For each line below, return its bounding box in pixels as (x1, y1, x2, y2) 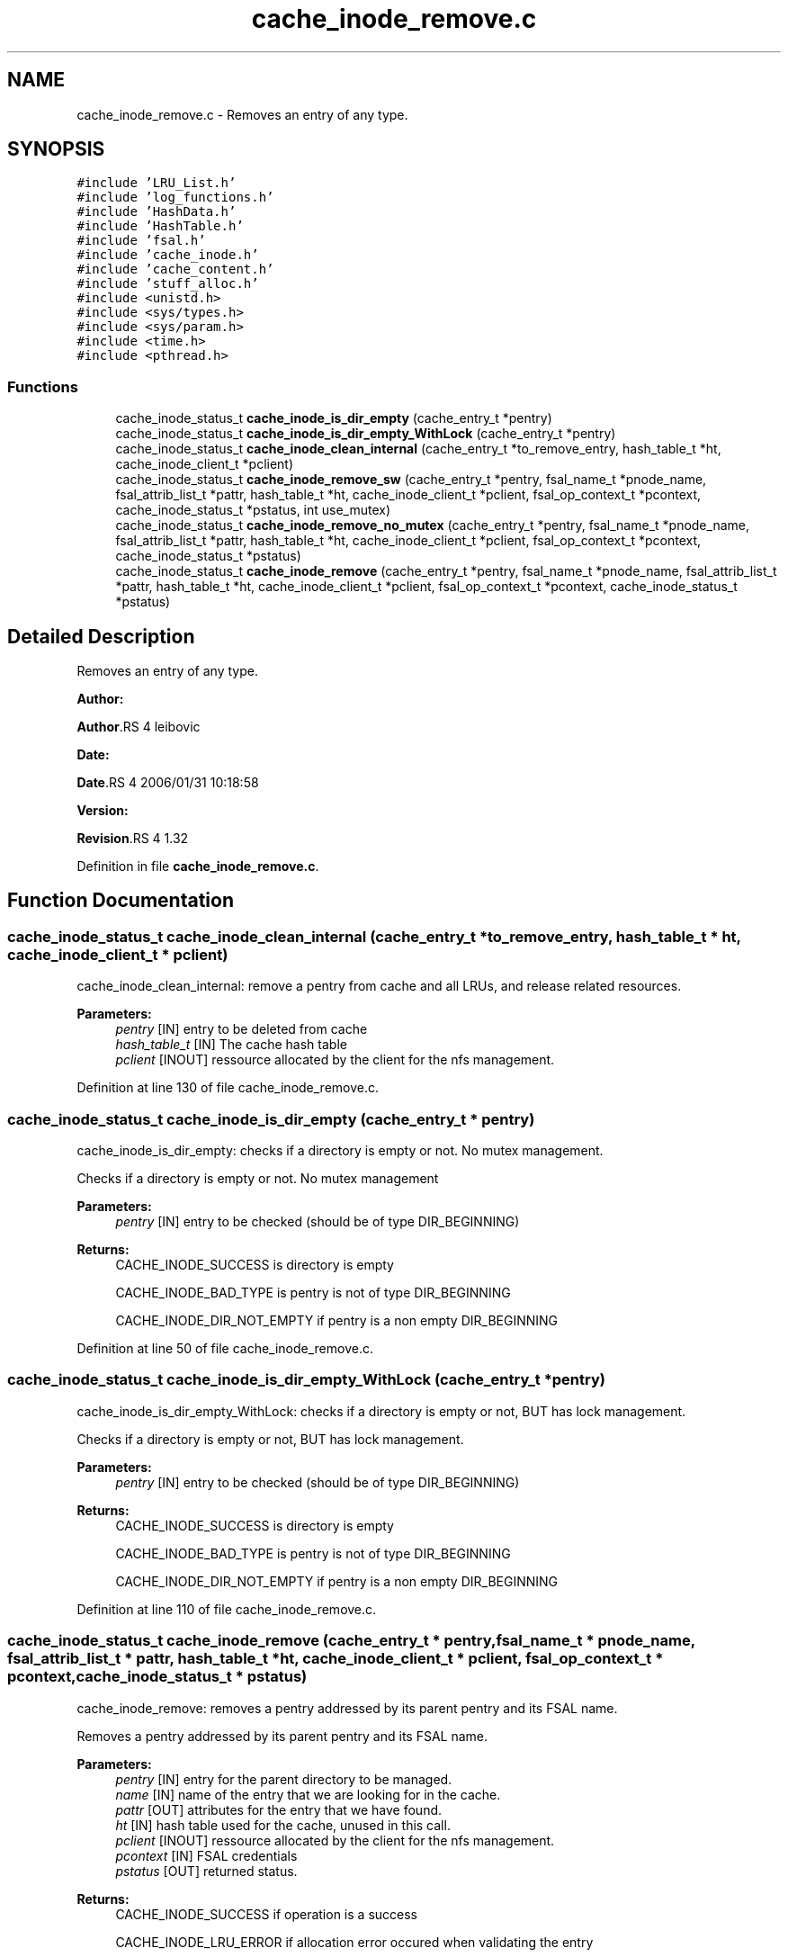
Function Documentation (7, 889, 234, 912)
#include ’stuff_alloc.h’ (76, 276, 259, 292)
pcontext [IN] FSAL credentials (115, 1847, 298, 1863)
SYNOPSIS (7, 138, 105, 161)
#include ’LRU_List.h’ (76, 175, 237, 191)
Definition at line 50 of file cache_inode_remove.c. (76, 1341, 373, 1356)
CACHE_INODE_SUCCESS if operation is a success (115, 1906, 417, 1922)
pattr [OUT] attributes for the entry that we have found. (115, 1801, 443, 1818)
